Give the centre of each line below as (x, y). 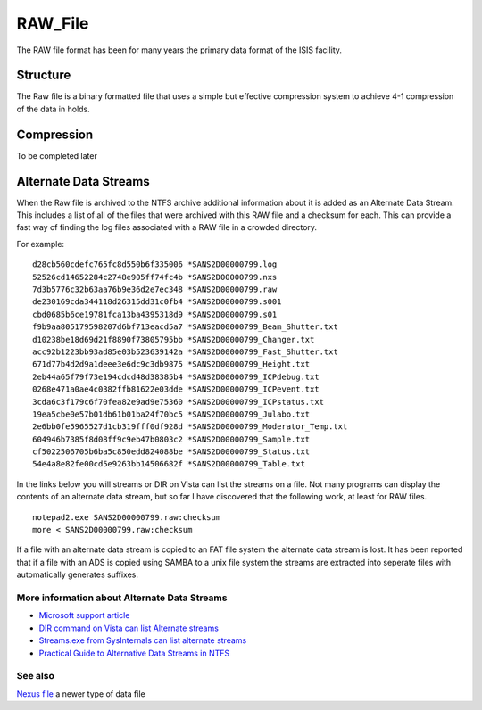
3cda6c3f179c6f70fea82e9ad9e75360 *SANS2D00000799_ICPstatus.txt (179, 402)
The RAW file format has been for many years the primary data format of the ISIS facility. (179, 50)
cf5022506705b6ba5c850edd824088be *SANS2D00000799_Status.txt (171, 452)
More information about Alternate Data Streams (122, 598)
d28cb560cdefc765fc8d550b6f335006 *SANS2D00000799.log (155, 264)
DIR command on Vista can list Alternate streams (129, 628)
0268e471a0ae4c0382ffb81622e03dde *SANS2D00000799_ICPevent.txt (176, 389)
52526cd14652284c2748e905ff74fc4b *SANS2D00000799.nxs (155, 277)
